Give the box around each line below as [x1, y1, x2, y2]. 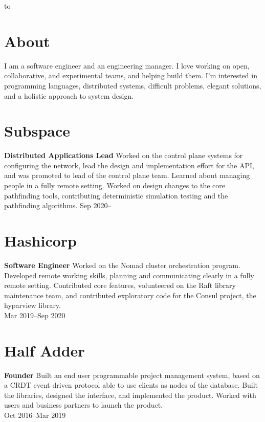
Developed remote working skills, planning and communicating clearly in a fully [4, 270, 254, 280]
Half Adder [4, 340, 85, 361]
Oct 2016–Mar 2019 [4, 409, 66, 420]
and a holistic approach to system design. [4, 90, 134, 101]
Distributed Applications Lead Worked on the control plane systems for [4, 150, 243, 161]
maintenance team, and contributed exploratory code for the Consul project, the [4, 290, 256, 300]
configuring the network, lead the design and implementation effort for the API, [4, 160, 254, 170]
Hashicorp [4, 230, 77, 251]
